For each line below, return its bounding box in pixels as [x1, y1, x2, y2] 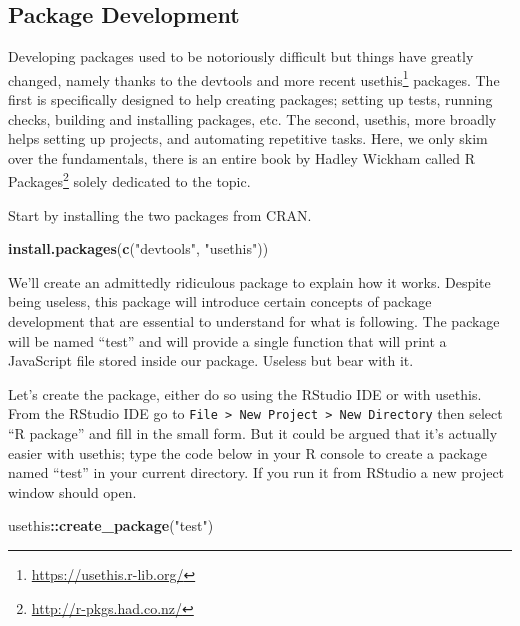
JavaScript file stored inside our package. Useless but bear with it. [8, 350, 414, 371]
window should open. [8, 481, 137, 502]
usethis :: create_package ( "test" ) [8, 515, 214, 536]
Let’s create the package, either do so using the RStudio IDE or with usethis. [8, 383, 482, 404]
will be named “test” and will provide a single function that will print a [8, 330, 447, 351]
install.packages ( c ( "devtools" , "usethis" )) [8, 238, 269, 259]
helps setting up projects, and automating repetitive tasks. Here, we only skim [8, 128, 488, 149]
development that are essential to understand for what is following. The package [8, 311, 500, 332]
